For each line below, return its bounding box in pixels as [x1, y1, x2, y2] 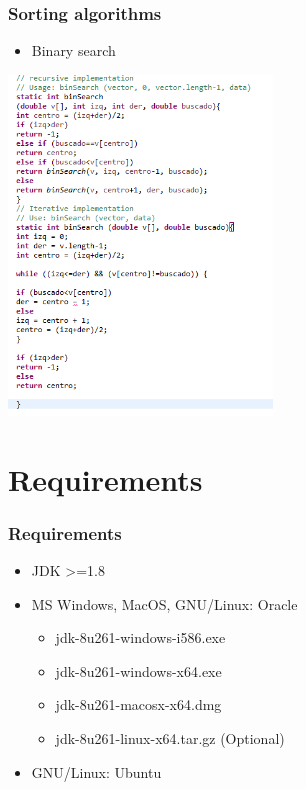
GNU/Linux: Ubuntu [31, 761, 162, 782]
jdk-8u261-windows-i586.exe [55, 627, 226, 648]
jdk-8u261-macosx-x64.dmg [55, 694, 222, 715]
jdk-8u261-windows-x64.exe [55, 660, 222, 681]
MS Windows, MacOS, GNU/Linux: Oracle [31, 593, 298, 614]
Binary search [31, 40, 116, 61]
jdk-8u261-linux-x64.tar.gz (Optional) [55, 727, 285, 748]
